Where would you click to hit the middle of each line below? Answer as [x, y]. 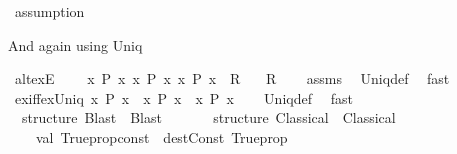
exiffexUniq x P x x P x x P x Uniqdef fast [183, 97]
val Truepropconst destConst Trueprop [161, 136]
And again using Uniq [75, 44]
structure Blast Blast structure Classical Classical [208, 117]
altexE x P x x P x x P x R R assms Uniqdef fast [232, 78]
